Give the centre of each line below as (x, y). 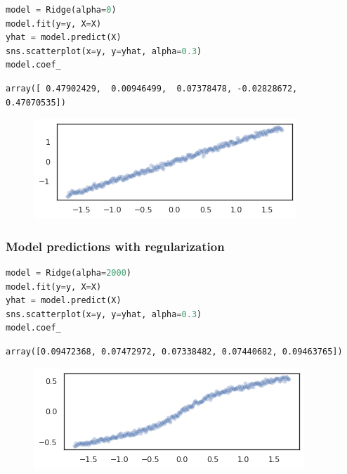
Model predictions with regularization (115, 246)
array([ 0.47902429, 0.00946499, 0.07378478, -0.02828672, (152, 88)
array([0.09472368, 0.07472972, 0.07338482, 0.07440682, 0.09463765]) (174, 351)
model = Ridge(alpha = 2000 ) (69, 273)
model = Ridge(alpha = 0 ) (61, 10)
